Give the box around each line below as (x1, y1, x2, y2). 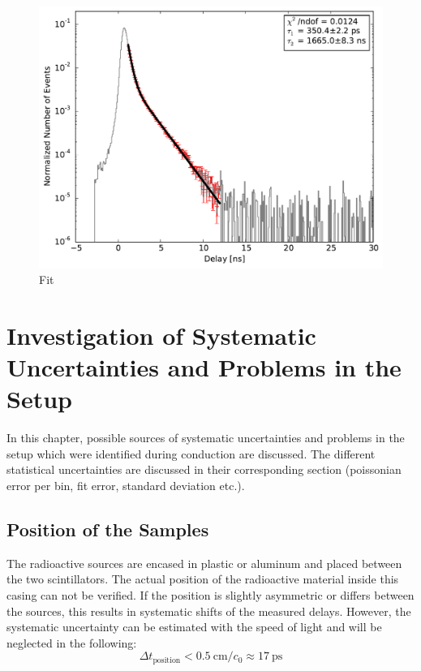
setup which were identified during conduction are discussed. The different (6, 445, 376, 462)
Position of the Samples (6, 517, 209, 541)
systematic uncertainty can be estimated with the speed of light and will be (6, 618, 382, 635)
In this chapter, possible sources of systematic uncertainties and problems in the (6, 429, 405, 446)
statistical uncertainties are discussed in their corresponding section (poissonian (6, 461, 402, 478)
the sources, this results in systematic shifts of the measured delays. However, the (6, 602, 411, 619)
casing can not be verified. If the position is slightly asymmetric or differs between (6, 587, 415, 603)
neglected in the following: (6, 634, 137, 651)
